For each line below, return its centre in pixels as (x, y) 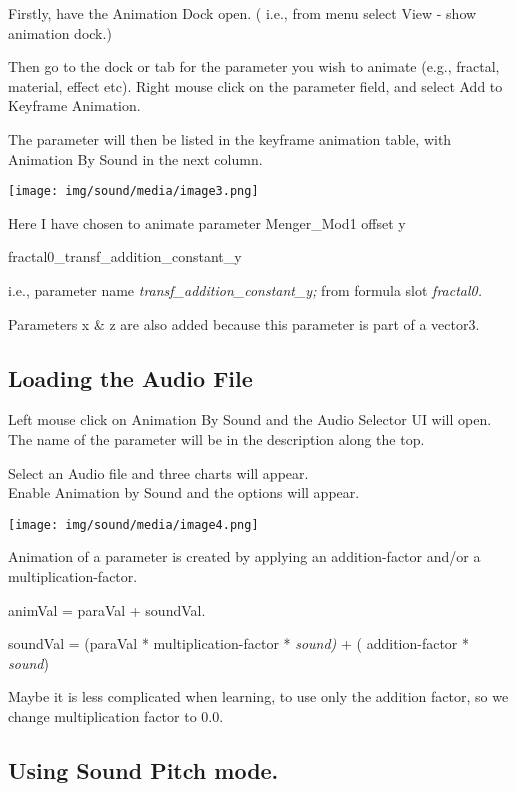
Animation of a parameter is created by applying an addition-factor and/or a (244, 556)
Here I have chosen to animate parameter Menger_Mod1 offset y (207, 222)
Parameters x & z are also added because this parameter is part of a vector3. (244, 323)
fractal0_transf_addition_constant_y (125, 256)
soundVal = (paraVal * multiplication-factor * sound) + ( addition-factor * (239, 643)
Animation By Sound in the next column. (135, 158)
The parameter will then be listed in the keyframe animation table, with (230, 138)
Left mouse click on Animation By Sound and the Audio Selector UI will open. (250, 419)
